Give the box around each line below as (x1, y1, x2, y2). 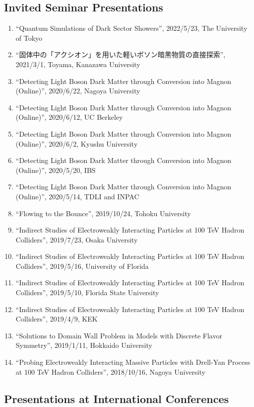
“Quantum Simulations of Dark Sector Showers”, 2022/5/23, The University (15, 23, 248, 33)
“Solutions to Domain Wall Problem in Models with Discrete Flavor (15, 330, 222, 340)
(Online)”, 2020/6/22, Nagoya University (15, 85, 140, 96)
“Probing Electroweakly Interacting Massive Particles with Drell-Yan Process (15, 357, 251, 367)
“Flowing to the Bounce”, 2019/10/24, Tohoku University (15, 208, 191, 218)
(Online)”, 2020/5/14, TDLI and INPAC (15, 191, 139, 201)
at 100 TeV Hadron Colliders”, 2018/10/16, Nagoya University (15, 366, 205, 377)
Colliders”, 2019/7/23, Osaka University (15, 234, 138, 244)
